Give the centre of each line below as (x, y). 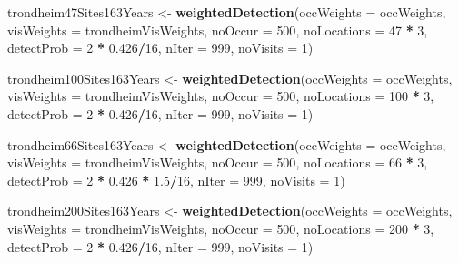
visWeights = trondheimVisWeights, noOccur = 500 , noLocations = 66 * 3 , (218, 162)
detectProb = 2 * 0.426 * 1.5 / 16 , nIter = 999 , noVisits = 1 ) (176, 180)
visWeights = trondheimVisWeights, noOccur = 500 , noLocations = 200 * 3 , (221, 228)
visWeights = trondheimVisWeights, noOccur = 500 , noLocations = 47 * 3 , (218, 30)
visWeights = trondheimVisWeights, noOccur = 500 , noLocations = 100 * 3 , (221, 96)
